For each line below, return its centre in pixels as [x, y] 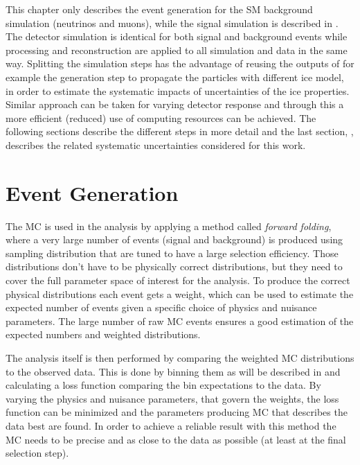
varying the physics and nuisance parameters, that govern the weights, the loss [172, 398]
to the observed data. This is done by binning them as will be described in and [173, 371]
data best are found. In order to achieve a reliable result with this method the [171, 425]
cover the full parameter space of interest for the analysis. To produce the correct [178, 280]
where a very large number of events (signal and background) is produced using [174, 239]
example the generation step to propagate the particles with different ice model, [175, 77]
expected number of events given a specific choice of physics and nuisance [161, 307]
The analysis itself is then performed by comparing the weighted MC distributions [180, 358]
